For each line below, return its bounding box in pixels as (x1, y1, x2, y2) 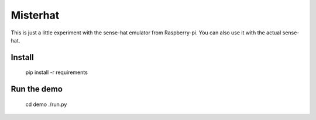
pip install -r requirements (25, 69, 88, 76)
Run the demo (11, 84, 63, 94)
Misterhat (11, 9, 60, 22)
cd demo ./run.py (25, 101, 67, 108)
